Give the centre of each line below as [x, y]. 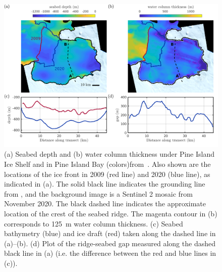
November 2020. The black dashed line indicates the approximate [105, 203]
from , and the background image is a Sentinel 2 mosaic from [98, 193]
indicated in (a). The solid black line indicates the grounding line [105, 184]
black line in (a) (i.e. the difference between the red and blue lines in [110, 253]
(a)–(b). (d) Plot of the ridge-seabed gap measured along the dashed [110, 243]
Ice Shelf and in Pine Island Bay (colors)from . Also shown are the [107, 164]
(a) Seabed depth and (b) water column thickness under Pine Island [109, 154]
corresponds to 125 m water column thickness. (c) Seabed [94, 223]
